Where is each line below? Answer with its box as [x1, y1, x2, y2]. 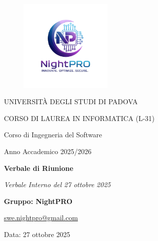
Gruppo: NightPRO [4, 196, 73, 206]
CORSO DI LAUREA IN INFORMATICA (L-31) [4, 113, 155, 123]
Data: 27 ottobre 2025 [4, 229, 70, 239]
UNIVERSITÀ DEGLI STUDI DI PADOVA [4, 96, 138, 107]
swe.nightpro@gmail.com [4, 212, 78, 223]
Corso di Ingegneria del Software [4, 129, 102, 140]
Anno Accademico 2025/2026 [4, 146, 92, 156]
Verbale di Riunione [4, 162, 73, 173]
